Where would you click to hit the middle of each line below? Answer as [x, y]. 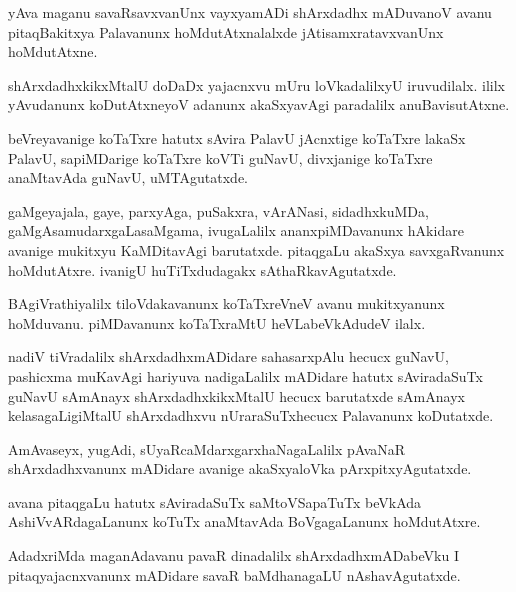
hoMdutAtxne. [53, 51]
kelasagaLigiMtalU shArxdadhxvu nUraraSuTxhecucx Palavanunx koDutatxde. [251, 415]
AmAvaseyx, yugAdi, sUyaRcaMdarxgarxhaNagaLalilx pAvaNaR [207, 448]
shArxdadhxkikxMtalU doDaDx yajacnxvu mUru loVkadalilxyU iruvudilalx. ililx [256, 84]
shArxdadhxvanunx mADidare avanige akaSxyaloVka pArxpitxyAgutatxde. [240, 468]
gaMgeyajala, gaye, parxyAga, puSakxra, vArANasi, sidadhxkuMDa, [218, 210]
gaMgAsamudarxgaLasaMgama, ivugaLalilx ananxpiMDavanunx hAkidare [236, 230]
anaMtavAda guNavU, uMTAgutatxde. [128, 177]
